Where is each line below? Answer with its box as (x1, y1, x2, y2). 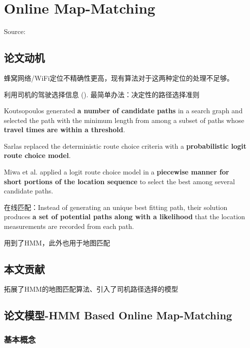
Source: (4, 26, 26, 36)
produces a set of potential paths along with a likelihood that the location (4, 211, 245, 222)
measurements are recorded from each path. (4, 221, 134, 231)
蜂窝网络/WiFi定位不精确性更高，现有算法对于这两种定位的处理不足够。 (4, 72, 234, 83)
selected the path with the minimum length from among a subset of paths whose (4, 115, 244, 125)
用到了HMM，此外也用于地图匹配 (4, 237, 110, 247)
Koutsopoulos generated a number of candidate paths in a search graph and (4, 105, 243, 116)
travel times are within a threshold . (4, 124, 125, 135)
